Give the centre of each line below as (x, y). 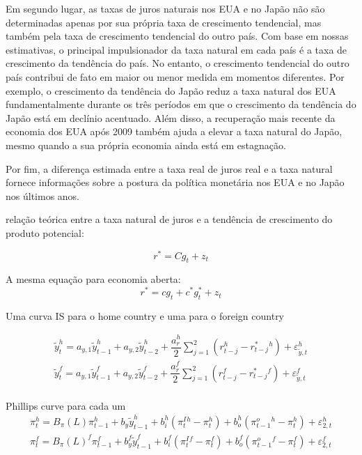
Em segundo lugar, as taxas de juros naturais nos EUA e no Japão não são (165, 8)
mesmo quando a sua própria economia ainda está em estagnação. (146, 145)
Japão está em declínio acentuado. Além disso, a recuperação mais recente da (171, 117)
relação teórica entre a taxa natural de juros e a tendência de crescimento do (169, 219)
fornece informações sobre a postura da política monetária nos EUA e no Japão (175, 182)
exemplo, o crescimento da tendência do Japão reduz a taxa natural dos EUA (171, 90)
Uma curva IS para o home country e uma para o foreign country (145, 315)
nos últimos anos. (43, 195)
